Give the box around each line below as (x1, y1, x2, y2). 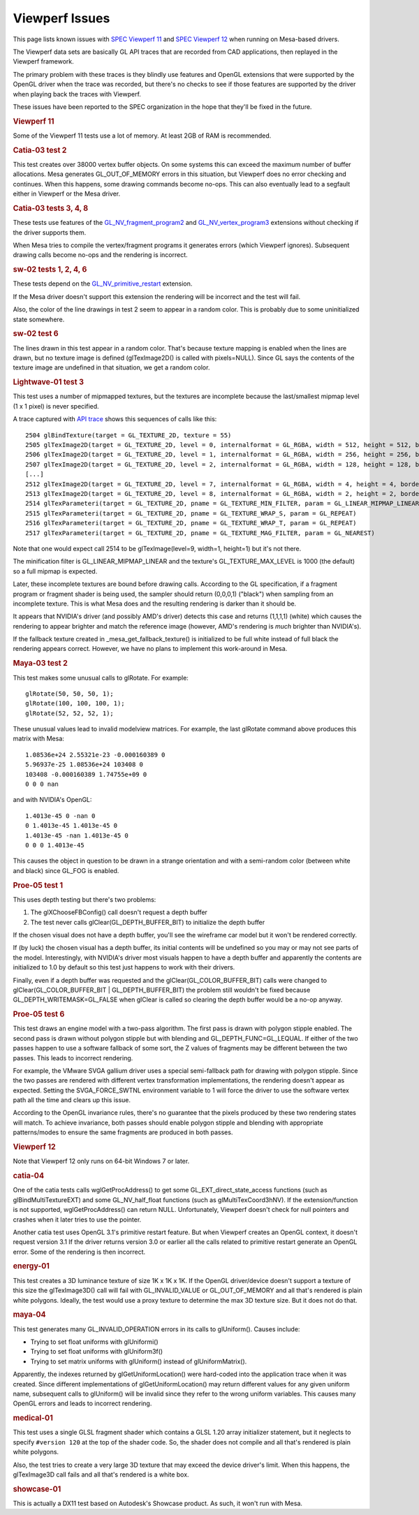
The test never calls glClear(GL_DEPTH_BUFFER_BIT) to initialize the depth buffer (30, 918, 265, 926)
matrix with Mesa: (13, 734, 64, 743)
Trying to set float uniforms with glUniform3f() (30, 1347, 163, 1356)
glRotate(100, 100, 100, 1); (25, 699, 125, 708)
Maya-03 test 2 (13, 659, 68, 668)
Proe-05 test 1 (13, 880, 63, 890)
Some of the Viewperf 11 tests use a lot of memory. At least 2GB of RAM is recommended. (13, 131, 272, 140)
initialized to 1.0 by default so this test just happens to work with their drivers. (13, 963, 235, 972)
